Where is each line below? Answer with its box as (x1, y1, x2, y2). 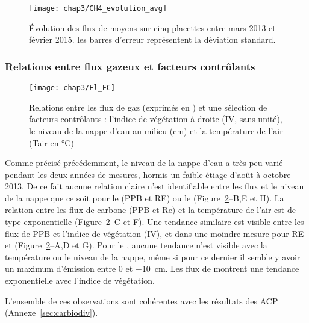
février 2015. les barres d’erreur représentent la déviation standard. (29, 33, 276, 46)
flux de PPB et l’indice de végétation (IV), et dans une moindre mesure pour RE (5, 227, 304, 239)
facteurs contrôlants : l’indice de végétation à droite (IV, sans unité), (29, 112, 282, 125)
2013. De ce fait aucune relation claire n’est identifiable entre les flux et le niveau (5, 180, 304, 192)
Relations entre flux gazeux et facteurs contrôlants (5, 58, 255, 73)
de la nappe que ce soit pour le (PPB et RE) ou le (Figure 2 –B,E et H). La (5, 191, 284, 204)
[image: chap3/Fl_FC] (29, 84, 116, 93)
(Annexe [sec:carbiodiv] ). (5, 306, 98, 319)
